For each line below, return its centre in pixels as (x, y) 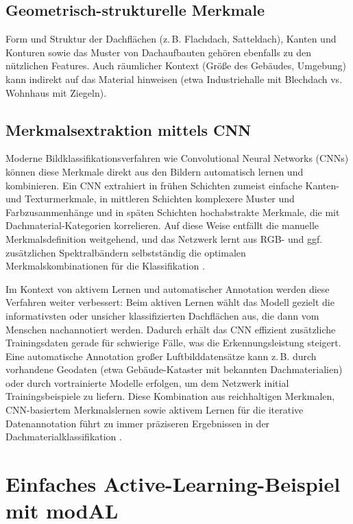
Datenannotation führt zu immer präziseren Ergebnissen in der (138, 423)
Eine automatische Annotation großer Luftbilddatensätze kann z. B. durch (161, 356)
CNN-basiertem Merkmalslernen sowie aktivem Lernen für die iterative (155, 410)
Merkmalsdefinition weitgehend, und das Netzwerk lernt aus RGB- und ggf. (164, 238)
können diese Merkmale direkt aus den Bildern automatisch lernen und (155, 171)
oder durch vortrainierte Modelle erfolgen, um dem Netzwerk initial (147, 382)
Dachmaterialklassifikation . (64, 437)
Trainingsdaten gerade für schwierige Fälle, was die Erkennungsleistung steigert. (173, 343)
